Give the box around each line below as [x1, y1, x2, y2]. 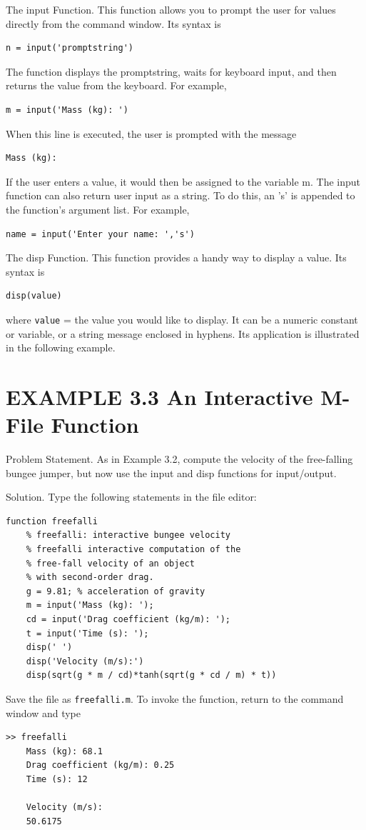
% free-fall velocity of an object [26, 558, 195, 569]
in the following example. [6, 340, 116, 355]
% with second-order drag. [26, 572, 154, 583]
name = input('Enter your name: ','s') [6, 229, 195, 239]
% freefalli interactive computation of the [26, 544, 241, 555]
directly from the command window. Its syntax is [6, 16, 221, 31]
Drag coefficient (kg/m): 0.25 [26, 760, 175, 771]
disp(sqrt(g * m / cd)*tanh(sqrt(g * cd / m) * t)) [26, 670, 277, 681]
